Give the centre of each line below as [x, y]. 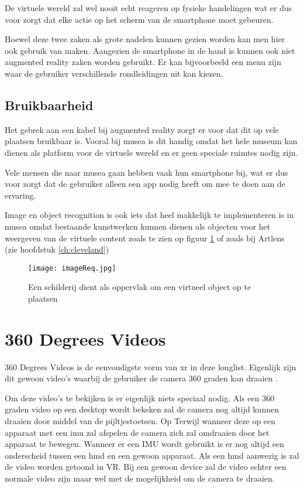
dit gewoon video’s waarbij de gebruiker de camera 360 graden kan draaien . [141, 378]
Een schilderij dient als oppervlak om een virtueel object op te [140, 287]
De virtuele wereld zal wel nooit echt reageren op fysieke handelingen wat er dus [148, 8]
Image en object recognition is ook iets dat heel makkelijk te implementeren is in [149, 215]
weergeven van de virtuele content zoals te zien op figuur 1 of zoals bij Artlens [145, 238]
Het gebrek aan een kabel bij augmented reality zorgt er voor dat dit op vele [142, 129]
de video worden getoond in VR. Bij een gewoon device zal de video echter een [146, 467]
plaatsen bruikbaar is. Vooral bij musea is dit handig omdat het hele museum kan [151, 141]
